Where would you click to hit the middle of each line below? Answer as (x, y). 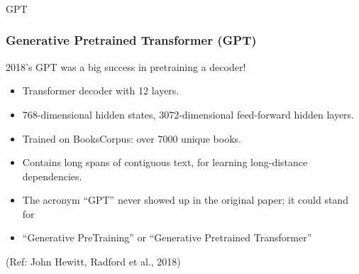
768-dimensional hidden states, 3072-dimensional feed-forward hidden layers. (188, 114)
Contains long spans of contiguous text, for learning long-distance (165, 162)
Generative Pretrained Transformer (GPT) (131, 40)
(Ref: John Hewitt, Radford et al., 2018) (93, 262)
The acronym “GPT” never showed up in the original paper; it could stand (185, 200)
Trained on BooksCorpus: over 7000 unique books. (132, 138)
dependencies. (52, 176)
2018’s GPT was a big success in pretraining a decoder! (126, 66)
